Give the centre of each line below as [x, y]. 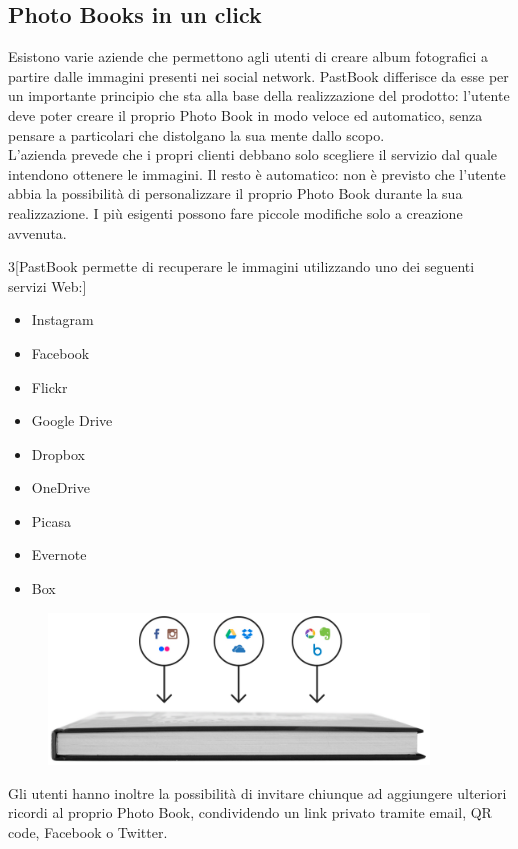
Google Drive [72, 420]
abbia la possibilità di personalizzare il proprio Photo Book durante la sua [235, 193]
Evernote [59, 554]
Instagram [62, 319]
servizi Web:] [47, 285]
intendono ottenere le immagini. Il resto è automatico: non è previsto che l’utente [257, 173]
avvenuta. [37, 232]
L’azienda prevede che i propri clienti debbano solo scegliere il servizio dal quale [253, 154]
